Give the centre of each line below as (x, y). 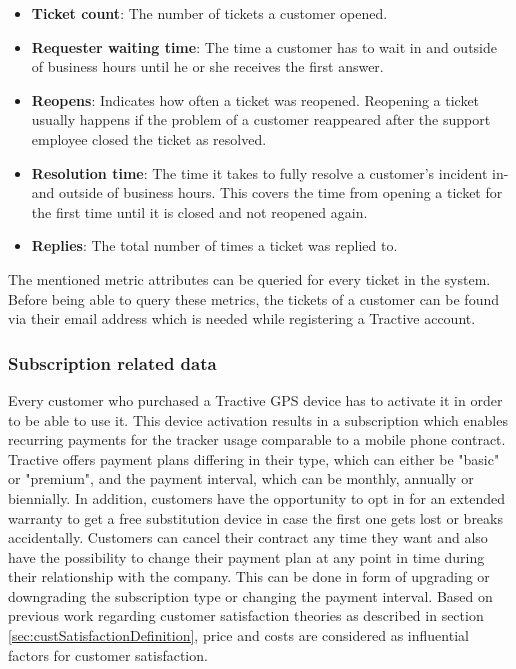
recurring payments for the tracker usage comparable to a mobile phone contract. (257, 439)
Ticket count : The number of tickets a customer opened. (209, 13)
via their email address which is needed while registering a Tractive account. (242, 318)
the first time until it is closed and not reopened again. (199, 211)
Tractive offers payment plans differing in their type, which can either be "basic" (254, 458)
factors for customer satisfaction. (108, 654)
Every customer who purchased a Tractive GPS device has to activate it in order (255, 399)
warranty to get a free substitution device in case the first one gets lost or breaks (255, 517)
